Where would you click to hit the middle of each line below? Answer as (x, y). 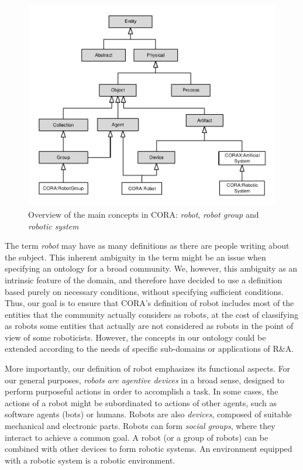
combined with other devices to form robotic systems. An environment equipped (149, 449)
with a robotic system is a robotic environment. (90, 460)
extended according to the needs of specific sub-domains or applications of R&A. (149, 349)
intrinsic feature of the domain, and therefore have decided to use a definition (144, 279)
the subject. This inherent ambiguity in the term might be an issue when (135, 257)
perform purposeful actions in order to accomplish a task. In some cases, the (142, 391)
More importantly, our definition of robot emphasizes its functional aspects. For (148, 368)
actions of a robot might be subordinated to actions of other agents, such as (141, 402)
